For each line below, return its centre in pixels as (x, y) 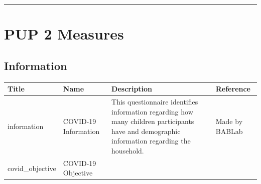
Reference (233, 89)
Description (132, 89)
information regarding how (152, 111)
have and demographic (146, 131)
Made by (229, 121)
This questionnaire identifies (155, 101)
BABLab (229, 131)
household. (128, 150)
